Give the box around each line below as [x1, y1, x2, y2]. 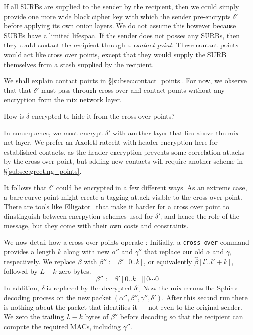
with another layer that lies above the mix [112, 127, 239, 137]
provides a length [4, 246, 56, 257]
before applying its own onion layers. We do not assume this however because [4, 21, 236, 31]
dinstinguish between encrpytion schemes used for [4, 211, 153, 221]
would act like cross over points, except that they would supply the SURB [4, 49, 227, 59]
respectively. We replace [4, 256, 75, 266]
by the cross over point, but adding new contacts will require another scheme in [4, 156, 243, 166]
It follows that [4, 182, 46, 192]
